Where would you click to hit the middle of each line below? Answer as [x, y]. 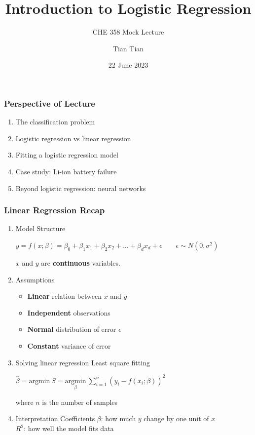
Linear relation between [64, 296]
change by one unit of [176, 418]
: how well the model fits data [69, 428]
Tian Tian [128, 48]
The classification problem [55, 122]
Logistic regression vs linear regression [73, 138]
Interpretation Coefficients [55, 418]
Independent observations [69, 312]
